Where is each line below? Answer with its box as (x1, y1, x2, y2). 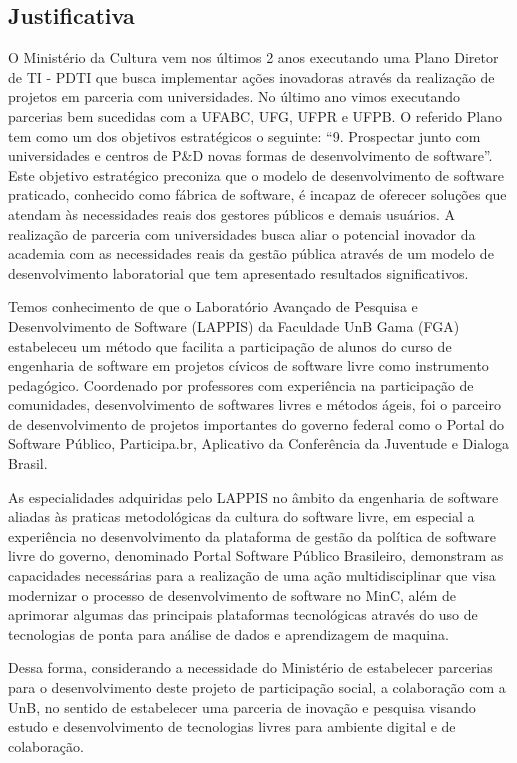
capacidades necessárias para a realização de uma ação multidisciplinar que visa (8, 565, 496, 586)
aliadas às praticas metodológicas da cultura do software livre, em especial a (8, 506, 475, 527)
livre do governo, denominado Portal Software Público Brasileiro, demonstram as (8, 545, 504, 566)
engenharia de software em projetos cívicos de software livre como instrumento (8, 355, 489, 376)
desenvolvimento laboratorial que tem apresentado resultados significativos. (8, 262, 469, 283)
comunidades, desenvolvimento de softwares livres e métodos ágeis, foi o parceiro (8, 394, 501, 415)
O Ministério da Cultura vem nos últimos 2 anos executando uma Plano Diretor (8, 47, 499, 68)
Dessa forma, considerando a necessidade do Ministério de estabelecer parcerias (8, 657, 493, 678)
